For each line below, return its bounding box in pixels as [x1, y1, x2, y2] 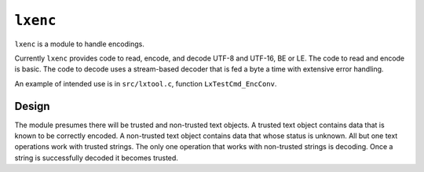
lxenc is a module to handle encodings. [14, 39, 144, 49]
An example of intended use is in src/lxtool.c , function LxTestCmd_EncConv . [14, 79, 277, 88]
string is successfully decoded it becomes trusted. [14, 153, 178, 163]
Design [14, 99, 50, 113]
